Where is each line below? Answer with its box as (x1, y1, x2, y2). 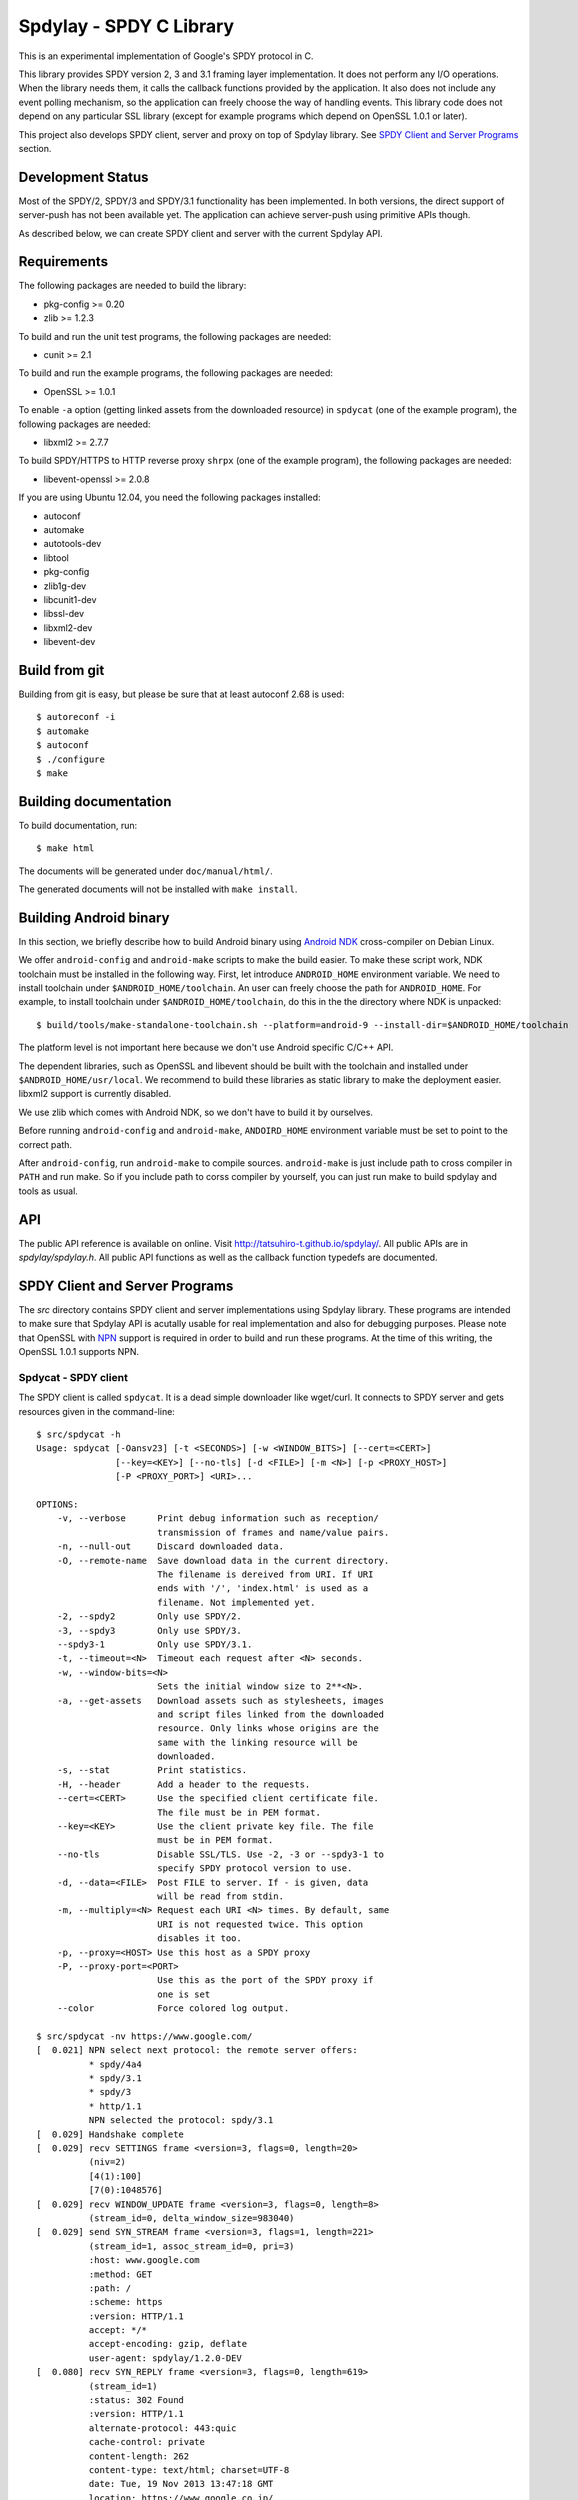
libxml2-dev (43, 621, 93, 634)
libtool (43, 551, 69, 564)
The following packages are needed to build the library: (18, 280, 247, 292)
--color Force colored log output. (56, 2003, 290, 2014)
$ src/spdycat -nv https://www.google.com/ (36, 2030, 253, 2042)
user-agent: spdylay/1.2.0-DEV (88, 2352, 242, 2364)
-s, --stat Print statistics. (56, 1765, 248, 1776)
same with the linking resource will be (156, 1736, 359, 1748)
